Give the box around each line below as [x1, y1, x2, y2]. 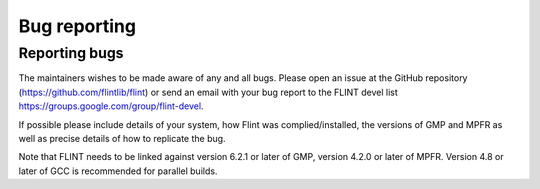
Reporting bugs [18, 44, 124, 62]
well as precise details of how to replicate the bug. [18, 132, 226, 144]
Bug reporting [18, 15, 137, 37]
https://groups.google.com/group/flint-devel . [18, 100, 204, 112]
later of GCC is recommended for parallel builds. [18, 165, 218, 177]
